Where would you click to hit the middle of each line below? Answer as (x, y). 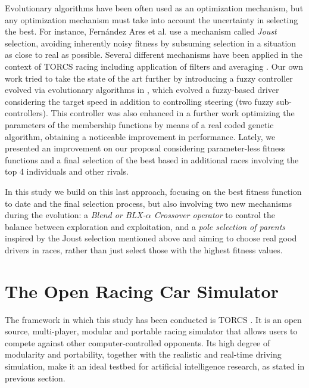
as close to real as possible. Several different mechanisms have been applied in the (154, 55)
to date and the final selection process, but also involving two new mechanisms (148, 203)
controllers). (26, 113)
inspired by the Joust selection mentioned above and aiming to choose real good (151, 238)
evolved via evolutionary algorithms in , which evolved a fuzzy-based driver (142, 90)
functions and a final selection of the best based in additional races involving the (152, 159)
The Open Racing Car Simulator (142, 291)
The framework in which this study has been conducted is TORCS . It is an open (153, 319)
